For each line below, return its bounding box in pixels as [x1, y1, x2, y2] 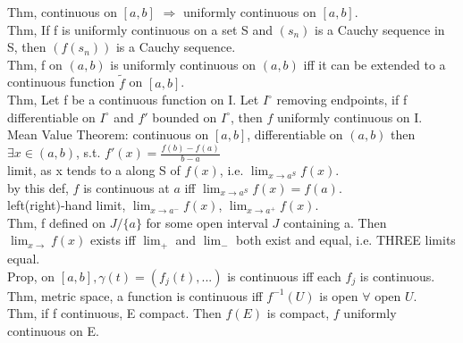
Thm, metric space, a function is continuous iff [7, 286, 263, 305]
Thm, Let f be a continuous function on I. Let [7, 90, 259, 109]
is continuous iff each [227, 266, 341, 285]
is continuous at [83, 178, 170, 197]
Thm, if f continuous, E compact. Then [7, 304, 222, 322]
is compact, [266, 304, 330, 322]
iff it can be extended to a [303, 54, 446, 73]
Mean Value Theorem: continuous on [7, 125, 209, 144]
